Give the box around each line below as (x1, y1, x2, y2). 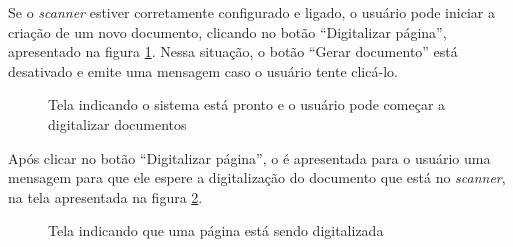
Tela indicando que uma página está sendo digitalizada (48, 220, 384, 241)
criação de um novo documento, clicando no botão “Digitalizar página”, (8, 21, 447, 42)
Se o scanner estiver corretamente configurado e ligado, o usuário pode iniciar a (8, 2, 495, 22)
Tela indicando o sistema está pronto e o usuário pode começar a (48, 94, 446, 115)
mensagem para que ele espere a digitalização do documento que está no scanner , (8, 167, 506, 188)
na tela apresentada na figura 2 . (8, 186, 203, 207)
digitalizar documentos (48, 113, 187, 134)
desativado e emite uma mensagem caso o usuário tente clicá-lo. (8, 60, 398, 81)
